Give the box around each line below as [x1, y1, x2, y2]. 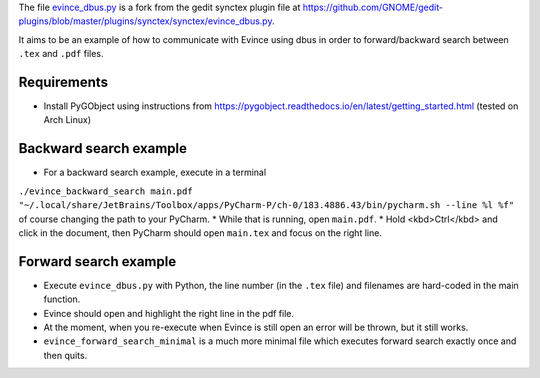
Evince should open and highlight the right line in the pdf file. [43, 307, 295, 319]
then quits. [43, 349, 88, 361]
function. [43, 293, 81, 305]
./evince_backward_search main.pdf [18, 185, 194, 197]
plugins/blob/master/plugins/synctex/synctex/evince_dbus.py [18, 15, 273, 27]
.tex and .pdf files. [18, 48, 104, 60]
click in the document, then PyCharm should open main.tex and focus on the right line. [18, 226, 382, 239]
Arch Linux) [43, 114, 92, 126]
